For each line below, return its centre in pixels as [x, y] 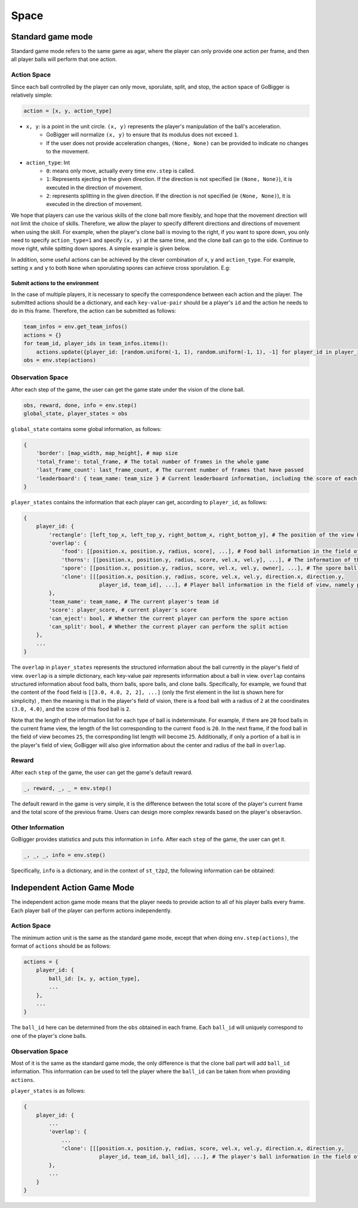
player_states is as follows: [48, 1091]
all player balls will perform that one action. [64, 59]
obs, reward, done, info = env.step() [80, 405]
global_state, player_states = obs [75, 414]
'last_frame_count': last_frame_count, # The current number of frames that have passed [170, 470]
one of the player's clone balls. [49, 1035]
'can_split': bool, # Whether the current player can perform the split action [168, 627]
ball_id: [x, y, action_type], [94, 978]
